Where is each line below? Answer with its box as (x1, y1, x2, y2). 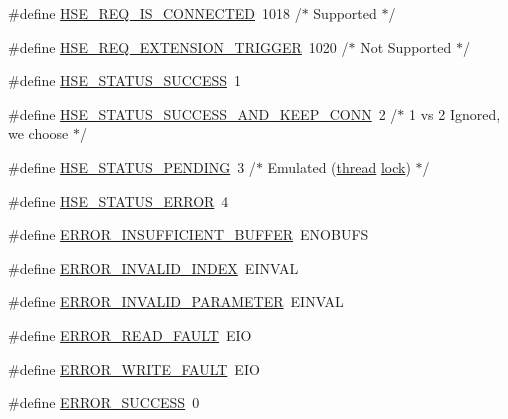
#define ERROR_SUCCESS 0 (8, 392, 200, 413)
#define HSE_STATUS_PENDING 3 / (8, 156, 256, 177)
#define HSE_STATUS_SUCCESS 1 (8, 70, 241, 91)
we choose (8, 123, 69, 144)
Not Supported (360, 36, 452, 57)
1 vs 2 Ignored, (409, 103, 501, 124)
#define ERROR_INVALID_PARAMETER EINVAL (8, 291, 344, 312)
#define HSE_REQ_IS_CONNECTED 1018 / (8, 3, 302, 23)
